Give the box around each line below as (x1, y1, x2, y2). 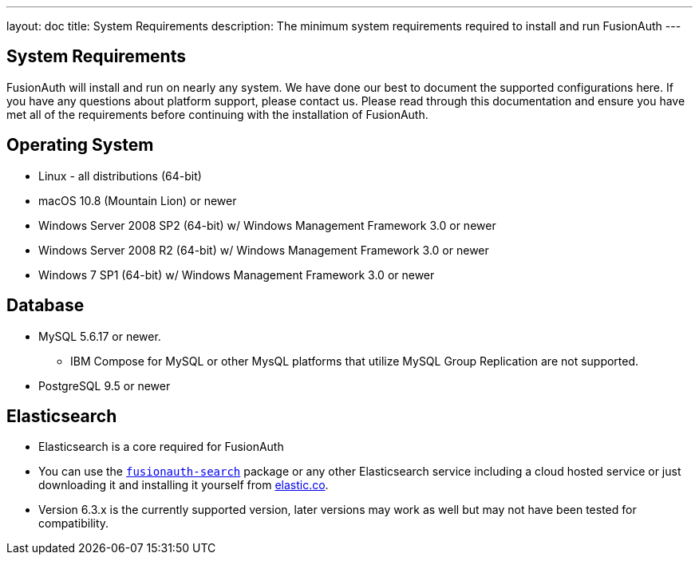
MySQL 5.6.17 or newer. (38, 329, 161, 343)
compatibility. (38, 516, 109, 531)
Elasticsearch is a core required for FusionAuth (38, 440, 284, 454)
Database (6, 295, 85, 316)
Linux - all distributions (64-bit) (38, 168, 202, 183)
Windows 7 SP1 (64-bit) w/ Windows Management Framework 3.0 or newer (38, 267, 435, 282)
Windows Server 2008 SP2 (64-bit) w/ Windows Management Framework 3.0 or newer (38, 218, 496, 232)
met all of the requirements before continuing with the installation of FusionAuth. (6, 107, 428, 121)
